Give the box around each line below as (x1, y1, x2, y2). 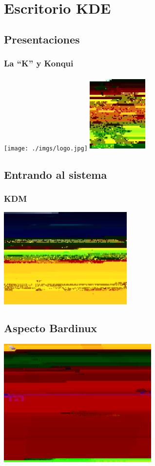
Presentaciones (4, 31, 80, 46)
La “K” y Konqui (4, 57, 74, 69)
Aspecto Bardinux (4, 320, 97, 336)
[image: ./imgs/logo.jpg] (4, 145, 88, 152)
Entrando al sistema (4, 167, 107, 182)
